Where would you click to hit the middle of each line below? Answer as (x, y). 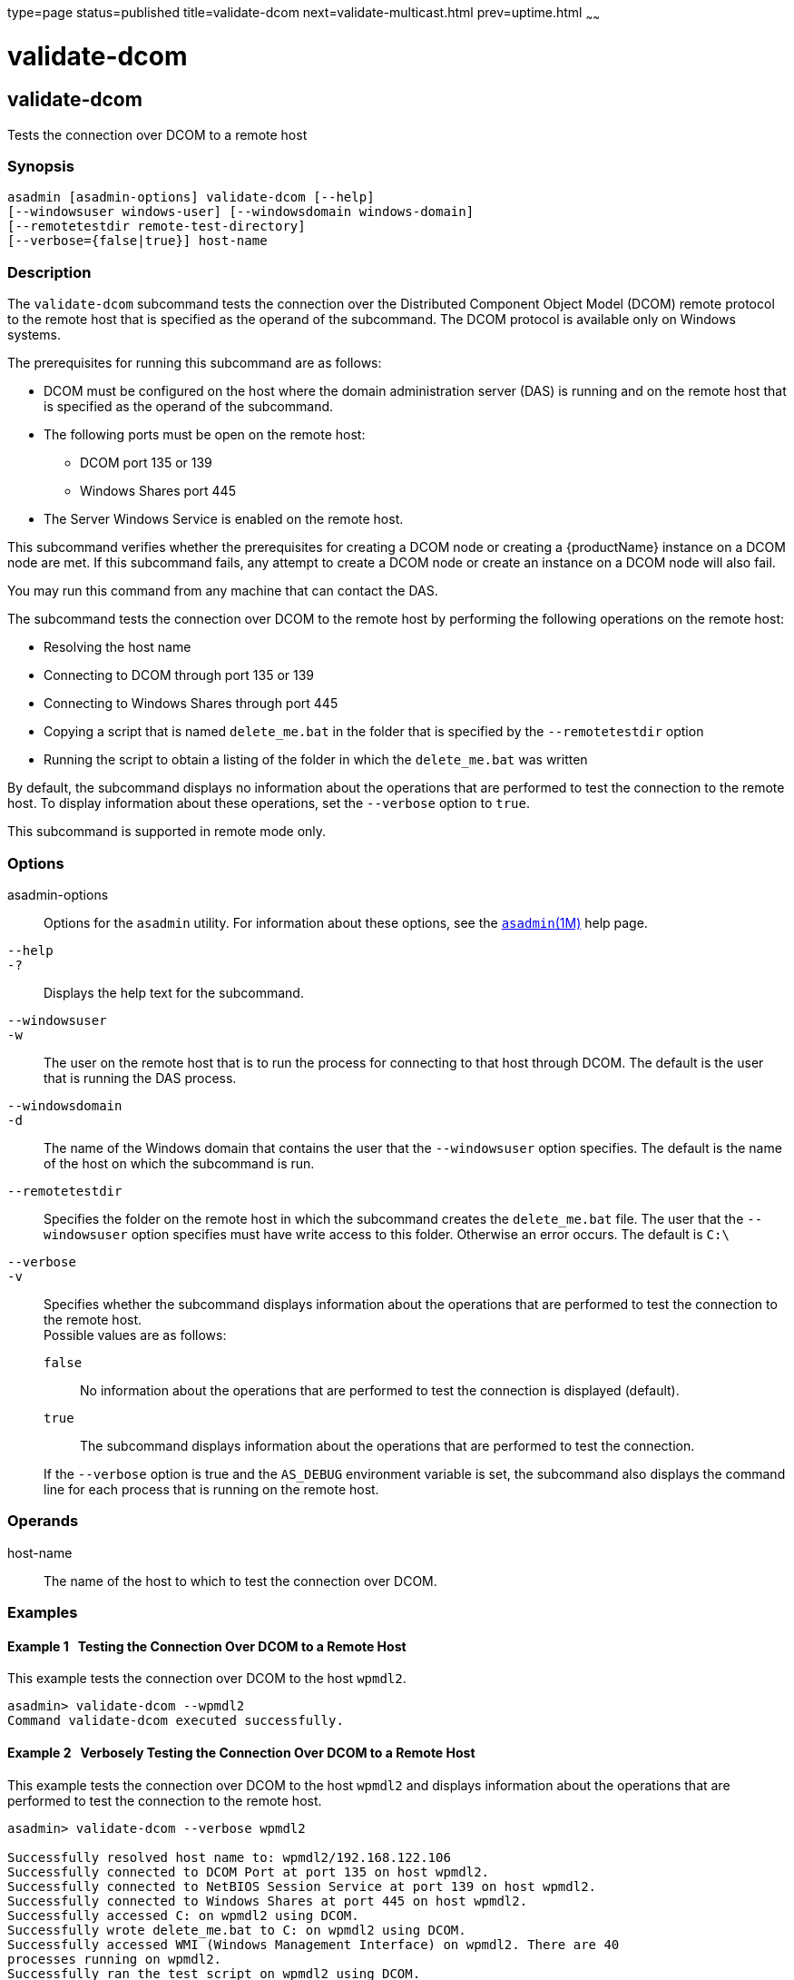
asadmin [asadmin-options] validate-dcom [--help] (191, 197)
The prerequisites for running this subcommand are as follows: (195, 363)
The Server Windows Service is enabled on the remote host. (224, 519)
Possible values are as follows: (135, 1335)
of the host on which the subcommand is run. (179, 1163)
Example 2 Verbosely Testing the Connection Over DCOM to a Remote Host (241, 1752)
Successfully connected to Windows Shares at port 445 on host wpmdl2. (268, 1901)
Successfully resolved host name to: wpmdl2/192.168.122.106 (229, 1857)
